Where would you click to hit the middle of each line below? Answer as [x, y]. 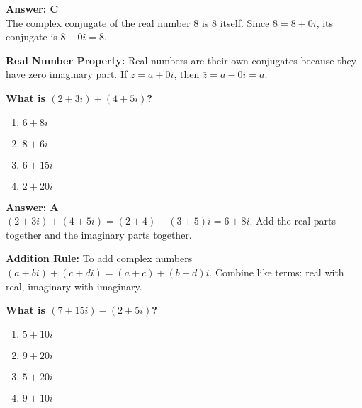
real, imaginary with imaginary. [74, 286]
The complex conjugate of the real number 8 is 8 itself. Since [138, 22]
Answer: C [32, 8]
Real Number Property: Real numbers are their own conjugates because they [181, 60]
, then [187, 74]
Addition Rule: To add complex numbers [99, 258]
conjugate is [32, 36]
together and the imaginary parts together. [99, 234]
